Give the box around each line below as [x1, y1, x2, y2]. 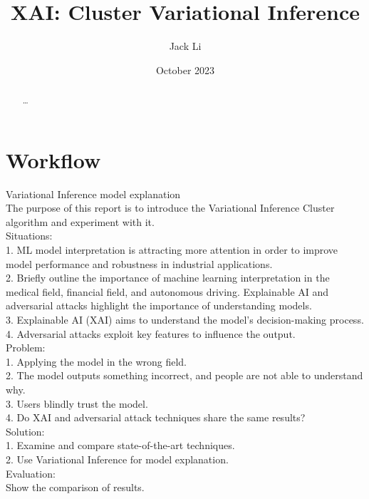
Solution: [6, 423, 45, 438]
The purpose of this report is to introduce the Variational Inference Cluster [6, 200, 335, 215]
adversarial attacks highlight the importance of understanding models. [6, 298, 312, 313]
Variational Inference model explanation [6, 186, 181, 201]
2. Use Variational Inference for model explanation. [6, 451, 229, 466]
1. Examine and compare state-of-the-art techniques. [6, 438, 235, 453]
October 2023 [155, 62, 215, 77]
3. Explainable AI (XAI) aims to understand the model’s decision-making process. [6, 312, 364, 327]
